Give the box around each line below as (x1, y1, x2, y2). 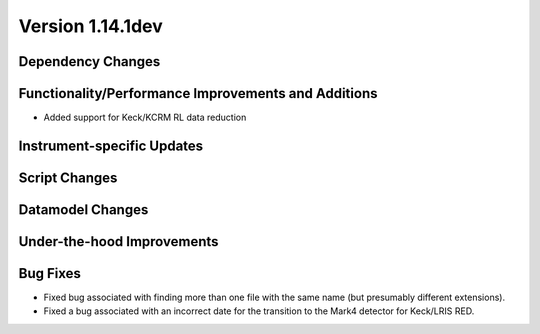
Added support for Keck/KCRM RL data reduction (43, 111, 247, 124)
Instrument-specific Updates (18, 137, 204, 154)
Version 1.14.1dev (18, 15, 164, 37)
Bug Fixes (18, 265, 82, 282)
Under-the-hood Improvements (18, 233, 219, 250)
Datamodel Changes (18, 201, 149, 218)
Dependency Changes (18, 53, 161, 70)
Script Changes (18, 169, 118, 186)
